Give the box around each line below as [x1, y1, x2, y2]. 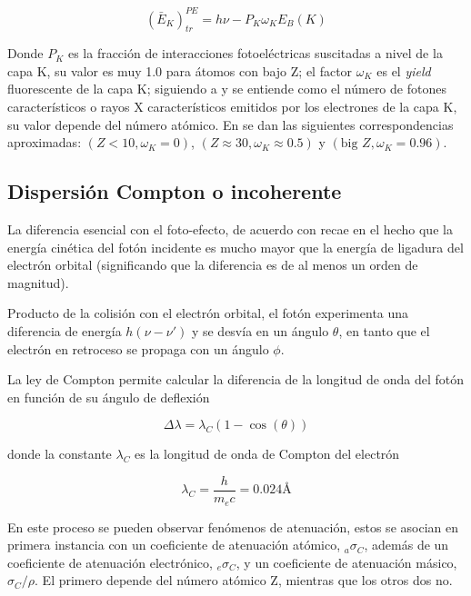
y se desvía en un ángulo [191, 322, 329, 341]
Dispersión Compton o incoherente [7, 177, 342, 205]
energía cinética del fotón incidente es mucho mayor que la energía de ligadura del [7, 237, 464, 256]
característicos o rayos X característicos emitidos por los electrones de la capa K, [7, 97, 457, 116]
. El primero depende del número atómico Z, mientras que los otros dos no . [35, 571, 453, 590]
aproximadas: [7, 133, 82, 152]
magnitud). [7, 273, 69, 292]
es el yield [376, 61, 431, 80]
